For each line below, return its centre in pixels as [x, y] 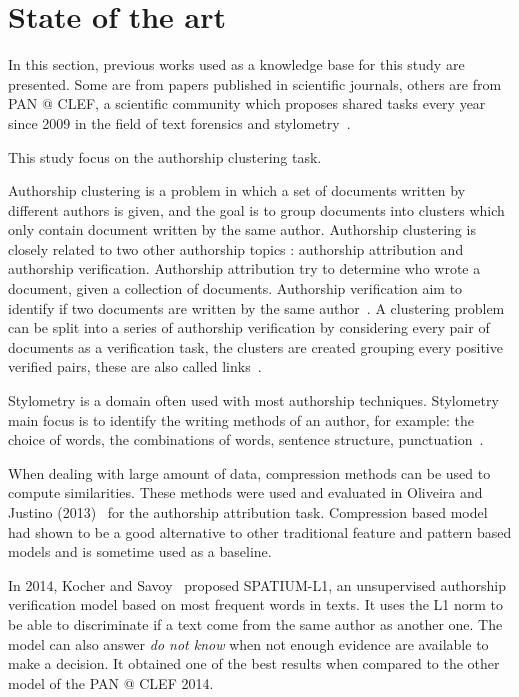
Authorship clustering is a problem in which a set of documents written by [237, 190]
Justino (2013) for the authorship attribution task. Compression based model [248, 512]
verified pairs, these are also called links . [135, 366]
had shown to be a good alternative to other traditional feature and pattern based [260, 531]
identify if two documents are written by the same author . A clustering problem [256, 307]
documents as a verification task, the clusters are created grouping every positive [255, 346]
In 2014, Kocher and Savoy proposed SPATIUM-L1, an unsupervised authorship [257, 584]
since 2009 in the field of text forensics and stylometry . [179, 122]
